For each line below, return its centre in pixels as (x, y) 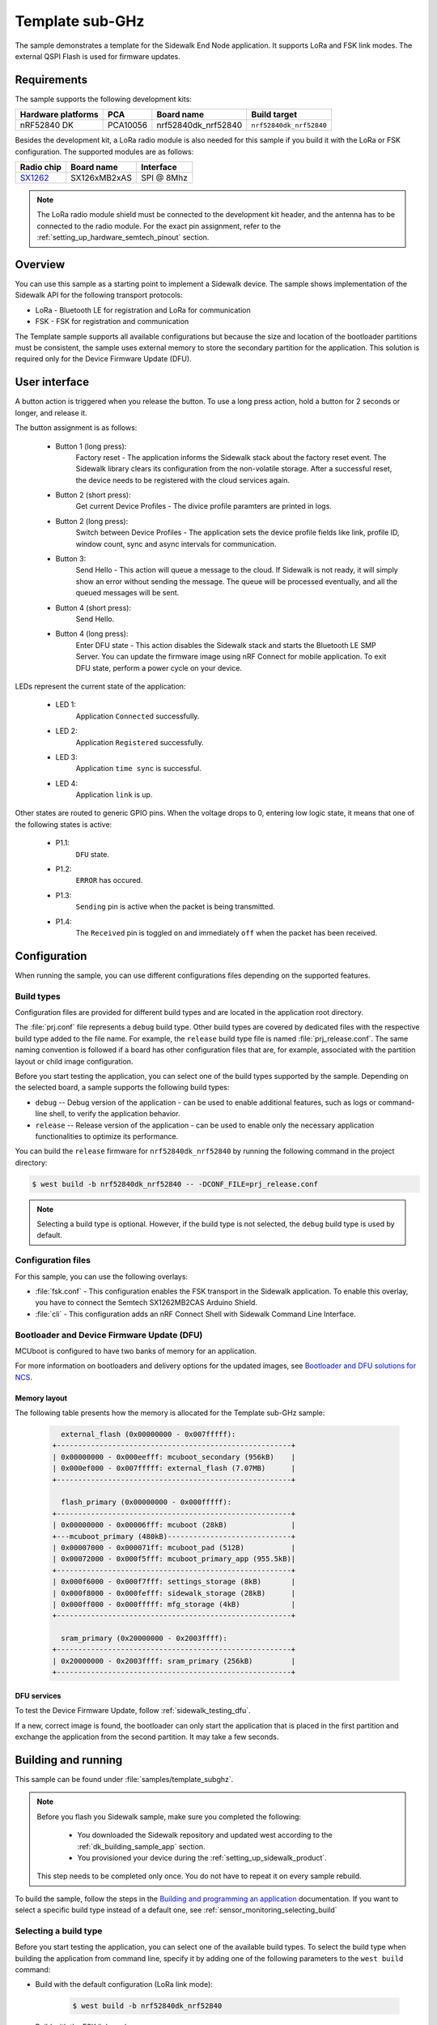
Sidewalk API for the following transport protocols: (99, 295)
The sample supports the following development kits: (103, 99)
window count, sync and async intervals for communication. (176, 544)
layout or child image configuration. (74, 1061)
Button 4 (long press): (92, 634)
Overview (40, 264)
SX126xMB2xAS (101, 178)
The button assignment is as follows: (76, 428)
